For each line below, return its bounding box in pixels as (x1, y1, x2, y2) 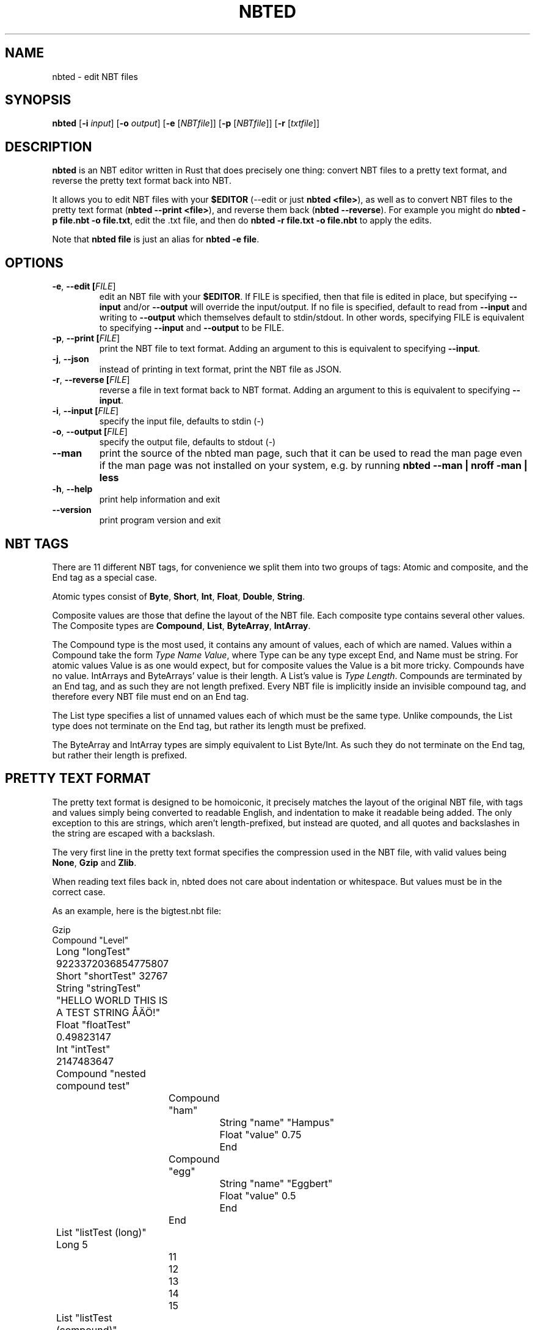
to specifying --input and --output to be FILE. (99, 322, 285, 333)
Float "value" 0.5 (219, 1189, 296, 1202)
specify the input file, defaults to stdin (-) (99, 416, 264, 427)
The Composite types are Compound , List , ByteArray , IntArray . (52, 620, 311, 631)
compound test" (56, 1079, 130, 1092)
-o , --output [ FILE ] (52, 426, 128, 437)
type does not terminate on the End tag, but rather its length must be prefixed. (52, 720, 366, 731)
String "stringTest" (56, 981, 141, 994)
